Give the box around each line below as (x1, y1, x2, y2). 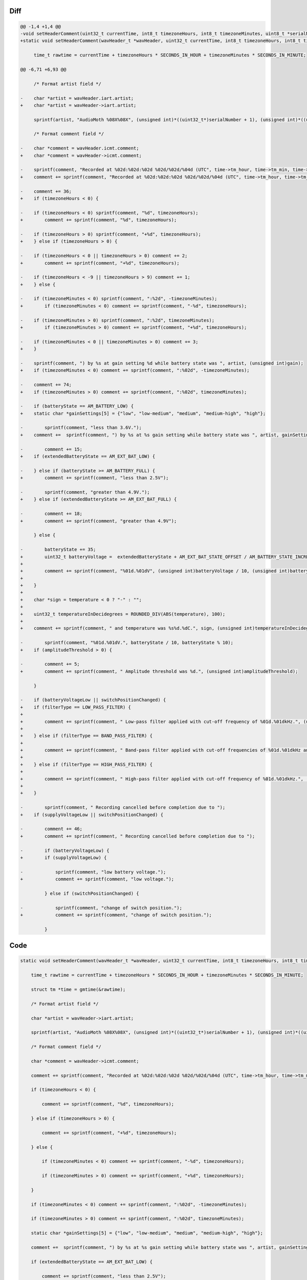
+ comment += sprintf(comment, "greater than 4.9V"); (20, 518, 177, 524)
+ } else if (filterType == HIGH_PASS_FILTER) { (20, 761, 153, 767)
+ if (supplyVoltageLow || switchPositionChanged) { (20, 812, 164, 818)
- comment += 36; (20, 188, 72, 194)
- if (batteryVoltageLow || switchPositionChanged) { (20, 697, 166, 703)
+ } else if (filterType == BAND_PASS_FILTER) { (20, 733, 153, 739)
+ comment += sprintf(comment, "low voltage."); (20, 876, 174, 882)
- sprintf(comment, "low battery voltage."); (20, 869, 166, 875)
